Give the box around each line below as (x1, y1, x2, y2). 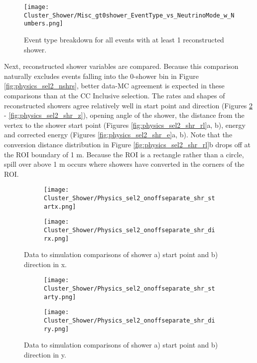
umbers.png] (24, 20, 63, 27)
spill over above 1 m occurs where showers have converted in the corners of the (4, 159, 245, 169)
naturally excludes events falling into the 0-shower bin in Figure (4, 70, 199, 81)
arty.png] (44, 293, 76, 301)
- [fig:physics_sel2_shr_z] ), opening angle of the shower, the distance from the (4, 110, 245, 120)
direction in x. (24, 259, 67, 269)
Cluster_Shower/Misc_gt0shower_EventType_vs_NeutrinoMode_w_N (24, 11, 235, 19)
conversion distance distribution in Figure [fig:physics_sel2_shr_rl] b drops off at (4, 139, 251, 149)
